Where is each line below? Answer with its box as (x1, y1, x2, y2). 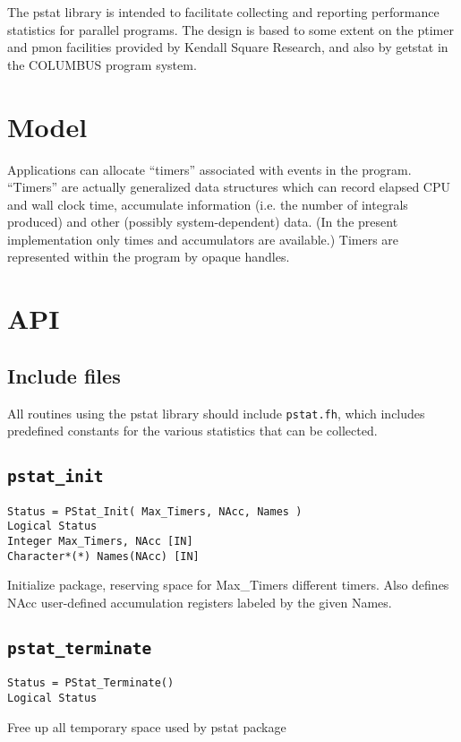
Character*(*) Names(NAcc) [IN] (7, 549, 200, 563)
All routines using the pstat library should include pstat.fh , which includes (7, 403, 425, 422)
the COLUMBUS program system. (7, 55, 197, 73)
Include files (7, 361, 121, 389)
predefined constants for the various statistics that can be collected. (7, 421, 378, 440)
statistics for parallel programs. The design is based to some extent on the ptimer (7, 20, 454, 39)
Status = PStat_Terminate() (7, 677, 175, 690)
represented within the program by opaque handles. (7, 247, 290, 266)
